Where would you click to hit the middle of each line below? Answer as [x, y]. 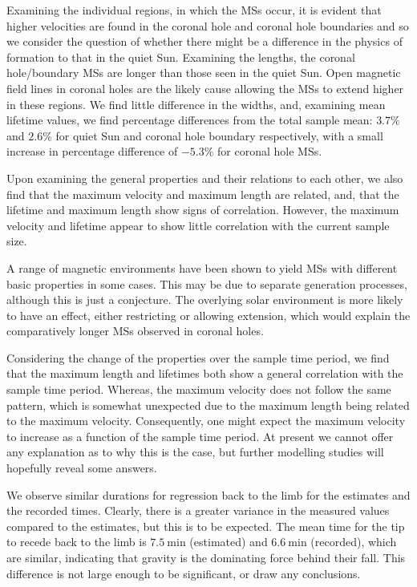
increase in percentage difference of [92, 151]
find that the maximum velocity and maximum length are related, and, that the [203, 194]
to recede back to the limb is [77, 542]
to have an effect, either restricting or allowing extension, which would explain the [208, 315]
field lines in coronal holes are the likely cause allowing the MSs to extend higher [205, 88]
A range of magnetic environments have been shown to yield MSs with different [202, 267]
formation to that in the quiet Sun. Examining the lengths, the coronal [181, 57]
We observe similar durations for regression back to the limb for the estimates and [208, 494]
